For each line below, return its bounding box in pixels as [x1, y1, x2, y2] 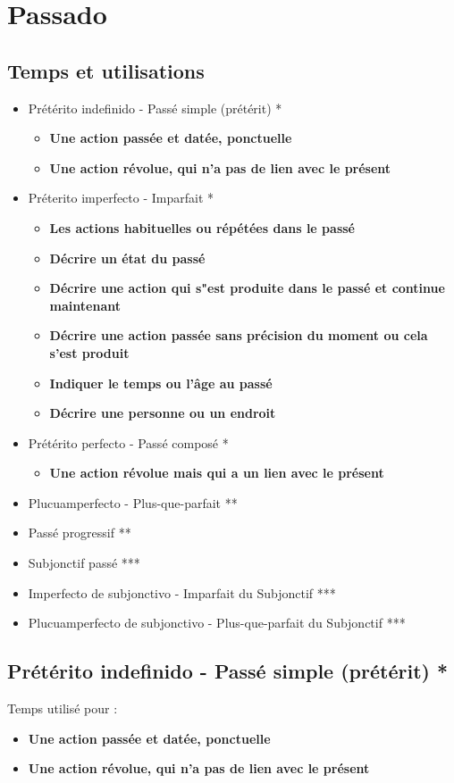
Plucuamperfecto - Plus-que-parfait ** [28, 493, 238, 512]
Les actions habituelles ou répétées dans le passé [49, 218, 355, 237]
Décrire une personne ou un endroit [49, 404, 276, 422]
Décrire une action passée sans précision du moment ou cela [49, 326, 428, 345]
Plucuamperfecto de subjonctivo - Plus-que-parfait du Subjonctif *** [28, 613, 406, 632]
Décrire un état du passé [49, 248, 206, 267]
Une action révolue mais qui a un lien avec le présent [49, 463, 384, 482]
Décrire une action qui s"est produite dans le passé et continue [49, 279, 445, 297]
